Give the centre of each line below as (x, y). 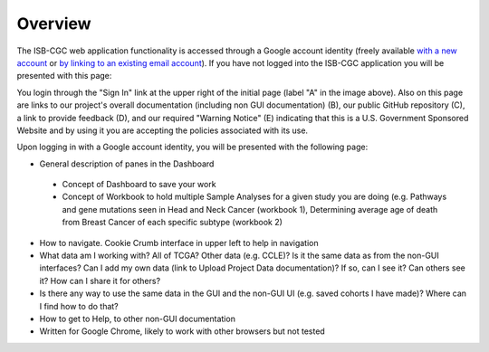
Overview (54, 24)
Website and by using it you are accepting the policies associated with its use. (162, 130)
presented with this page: (64, 76)
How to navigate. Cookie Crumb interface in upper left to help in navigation (179, 243)
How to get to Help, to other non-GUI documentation (137, 319)
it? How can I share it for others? (100, 281)
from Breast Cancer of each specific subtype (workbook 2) (172, 223)
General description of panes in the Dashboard (127, 164)
